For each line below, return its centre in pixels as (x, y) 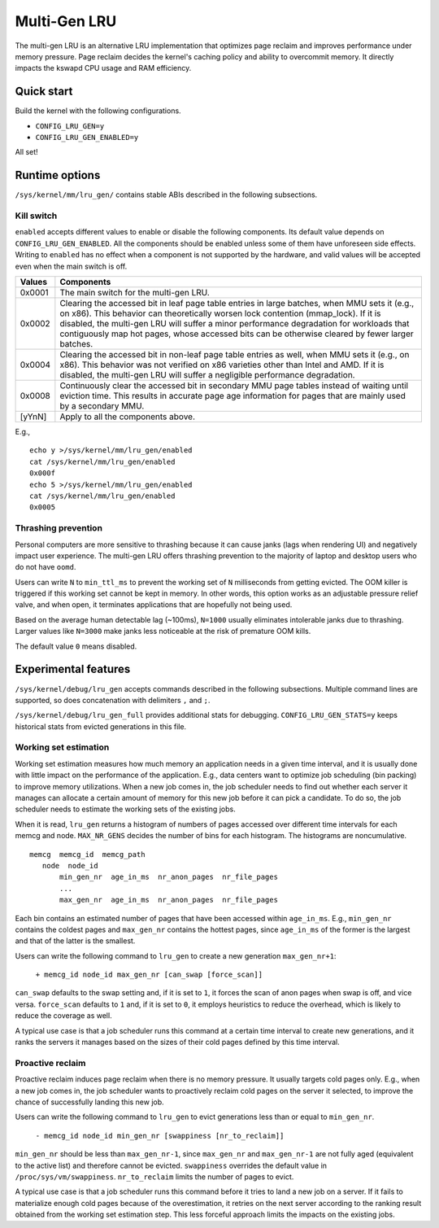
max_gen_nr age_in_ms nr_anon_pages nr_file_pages (169, 900)
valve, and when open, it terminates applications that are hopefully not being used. (154, 605)
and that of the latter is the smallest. (75, 941)
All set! (26, 152)
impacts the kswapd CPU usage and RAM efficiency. (103, 68)
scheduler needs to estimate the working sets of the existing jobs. (125, 809)
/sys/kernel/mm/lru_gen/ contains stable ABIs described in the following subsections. (166, 194)
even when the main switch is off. (71, 266)
